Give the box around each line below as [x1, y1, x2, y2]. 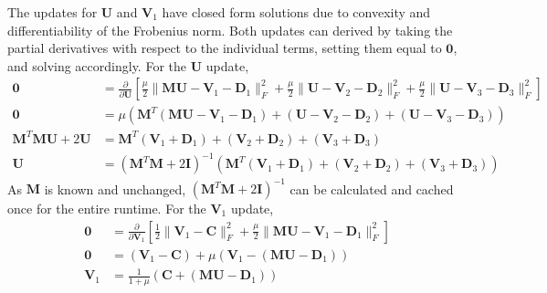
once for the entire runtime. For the [7, 199, 206, 217]
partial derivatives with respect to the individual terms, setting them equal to [7, 38, 442, 58]
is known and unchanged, [44, 179, 186, 197]
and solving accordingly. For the [7, 56, 186, 75]
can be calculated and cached [289, 179, 454, 197]
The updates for [7, 3, 98, 21]
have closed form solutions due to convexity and [162, 3, 431, 21]
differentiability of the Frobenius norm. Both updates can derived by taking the [7, 20, 453, 39]
